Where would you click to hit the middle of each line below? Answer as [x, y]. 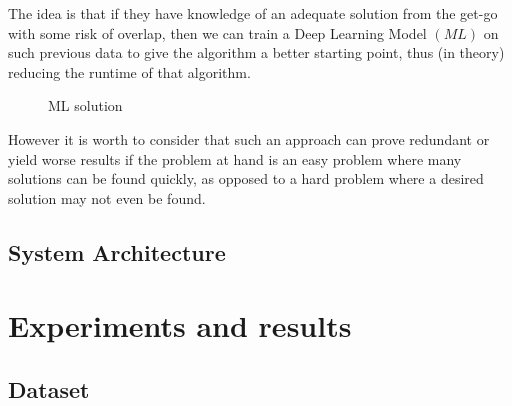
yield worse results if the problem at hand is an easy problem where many [235, 158]
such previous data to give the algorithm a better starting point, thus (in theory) [256, 52]
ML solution [85, 105]
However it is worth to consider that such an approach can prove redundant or [249, 138]
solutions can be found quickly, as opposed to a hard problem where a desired [246, 178]
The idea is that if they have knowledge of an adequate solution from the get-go [253, 13]
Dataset [49, 388]
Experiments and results [180, 325]
